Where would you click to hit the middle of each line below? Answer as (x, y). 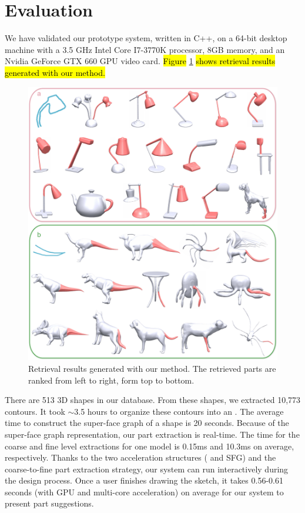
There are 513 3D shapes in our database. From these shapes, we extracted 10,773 (153, 400)
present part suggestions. (49, 503)
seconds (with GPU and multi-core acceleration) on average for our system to (144, 492)
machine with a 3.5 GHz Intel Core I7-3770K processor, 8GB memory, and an (145, 49)
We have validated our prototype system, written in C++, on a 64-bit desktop (146, 38)
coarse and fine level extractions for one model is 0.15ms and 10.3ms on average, (150, 446)
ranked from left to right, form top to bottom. (111, 380)
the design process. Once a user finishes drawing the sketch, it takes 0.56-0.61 (144, 480)
